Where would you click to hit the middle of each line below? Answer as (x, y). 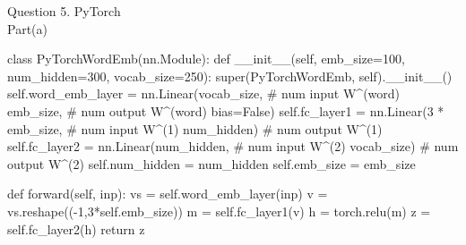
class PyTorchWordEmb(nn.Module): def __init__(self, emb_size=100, (206, 59)
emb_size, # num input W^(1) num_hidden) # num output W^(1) (195, 128)
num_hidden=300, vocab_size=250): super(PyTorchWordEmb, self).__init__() (230, 76)
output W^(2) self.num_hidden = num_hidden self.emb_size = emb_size (211, 163)
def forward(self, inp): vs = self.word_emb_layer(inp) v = (168, 194)
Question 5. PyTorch (64, 11)
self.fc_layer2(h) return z (76, 228)
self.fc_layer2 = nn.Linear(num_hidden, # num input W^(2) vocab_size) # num (233, 146)
